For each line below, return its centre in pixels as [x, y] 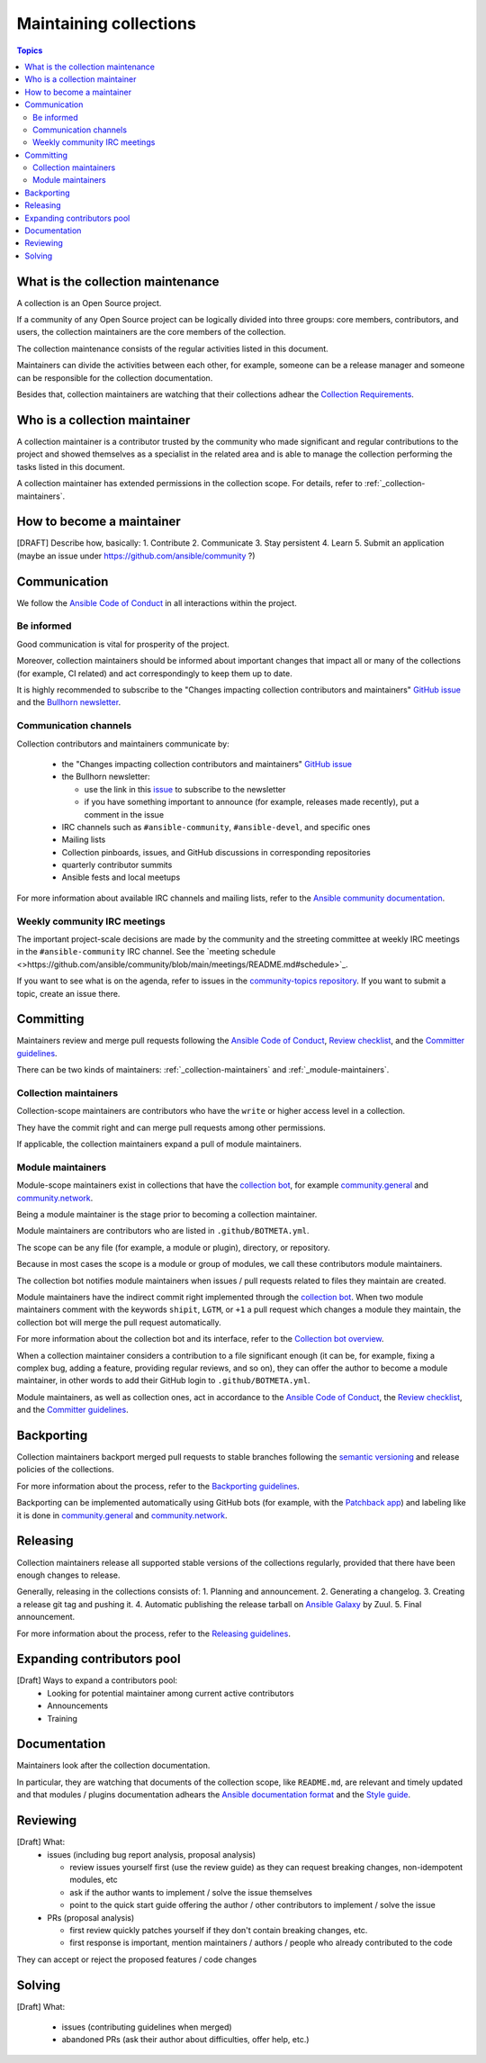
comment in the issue [124, 814]
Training [63, 1718]
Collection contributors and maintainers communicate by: [123, 744]
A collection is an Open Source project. [89, 303]
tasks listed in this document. [71, 466]
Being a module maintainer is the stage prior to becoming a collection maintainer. [167, 1215]
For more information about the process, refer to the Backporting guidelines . [158, 1486]
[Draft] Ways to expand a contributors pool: [97, 1680]
